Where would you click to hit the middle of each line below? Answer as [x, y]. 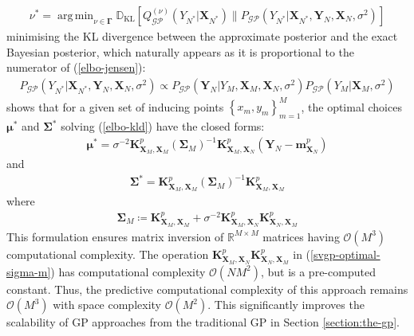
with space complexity [107, 305]
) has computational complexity [128, 271]
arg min [75, 16]
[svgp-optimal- [345, 254]
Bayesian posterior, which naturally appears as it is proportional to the [181, 51]
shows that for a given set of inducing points [115, 106]
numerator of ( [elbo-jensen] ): [76, 67]
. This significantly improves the [286, 305]
